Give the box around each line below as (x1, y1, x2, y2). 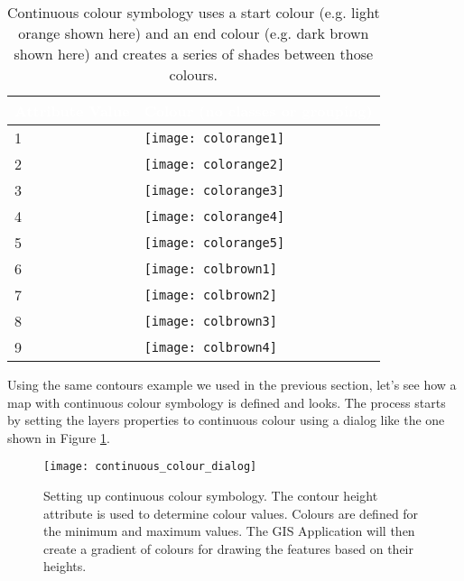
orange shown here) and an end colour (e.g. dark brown (18, 23, 369, 43)
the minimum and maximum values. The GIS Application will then (43, 521, 415, 540)
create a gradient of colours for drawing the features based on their (43, 539, 414, 558)
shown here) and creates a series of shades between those (14, 43, 374, 64)
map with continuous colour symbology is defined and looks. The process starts (7, 392, 446, 411)
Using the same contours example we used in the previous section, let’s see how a (7, 375, 457, 393)
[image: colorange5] (144, 235, 285, 250)
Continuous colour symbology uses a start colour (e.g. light (7, 2, 380, 23)
